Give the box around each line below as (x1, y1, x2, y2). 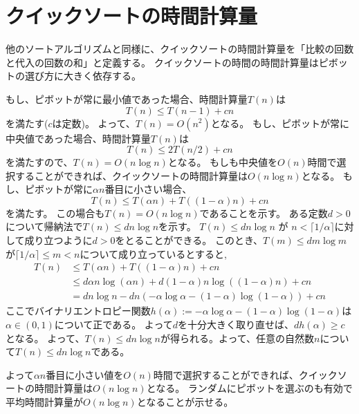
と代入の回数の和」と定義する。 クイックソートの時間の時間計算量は (6, 55, 319, 69)
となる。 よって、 (6, 330, 85, 345)
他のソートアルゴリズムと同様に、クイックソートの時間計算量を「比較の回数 (6, 41, 354, 56)
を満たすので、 (6, 155, 73, 169)
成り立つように (24, 233, 93, 247)
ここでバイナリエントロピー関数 (6, 303, 151, 318)
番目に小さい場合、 (104, 182, 192, 196)
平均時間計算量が (6, 394, 83, 408)
